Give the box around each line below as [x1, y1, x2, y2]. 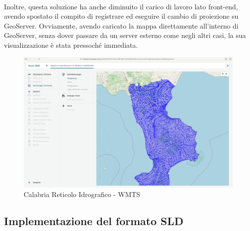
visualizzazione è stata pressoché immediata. [4, 39, 138, 50]
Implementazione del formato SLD [4, 213, 184, 229]
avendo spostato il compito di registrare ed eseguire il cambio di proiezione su [4, 11, 239, 21]
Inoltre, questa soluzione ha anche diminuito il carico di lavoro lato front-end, [4, 1, 238, 11]
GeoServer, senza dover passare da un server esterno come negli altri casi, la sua [4, 30, 246, 40]
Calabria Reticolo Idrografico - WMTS [24, 189, 141, 199]
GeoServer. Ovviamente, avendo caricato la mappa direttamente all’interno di [4, 20, 239, 31]
